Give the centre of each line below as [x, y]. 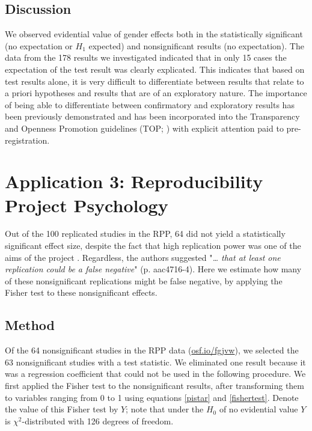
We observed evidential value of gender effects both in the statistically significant [154, 34]
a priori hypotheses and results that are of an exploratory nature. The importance [156, 93]
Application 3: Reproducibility [134, 181]
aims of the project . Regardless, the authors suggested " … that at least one [143, 257]
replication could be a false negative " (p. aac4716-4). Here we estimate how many [153, 269]
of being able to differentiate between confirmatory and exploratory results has [150, 104]
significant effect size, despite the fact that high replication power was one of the [153, 246]
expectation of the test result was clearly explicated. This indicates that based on [155, 69]
